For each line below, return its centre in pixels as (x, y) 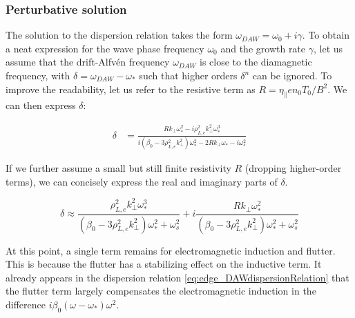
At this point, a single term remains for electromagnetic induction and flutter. (171, 250)
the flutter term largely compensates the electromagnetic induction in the (161, 291)
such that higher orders (188, 75)
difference (26, 304)
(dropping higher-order (293, 168)
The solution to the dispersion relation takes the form (119, 35)
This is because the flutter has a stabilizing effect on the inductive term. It (164, 264)
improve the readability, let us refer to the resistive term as (131, 89)
